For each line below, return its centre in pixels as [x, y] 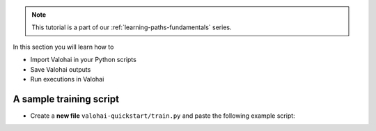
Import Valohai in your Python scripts [84, 60]
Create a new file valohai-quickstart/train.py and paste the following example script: [163, 116]
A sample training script [66, 99]
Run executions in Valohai [67, 79]
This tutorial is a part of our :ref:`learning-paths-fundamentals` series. [132, 27]
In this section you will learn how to [63, 47]
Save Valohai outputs [61, 69]
